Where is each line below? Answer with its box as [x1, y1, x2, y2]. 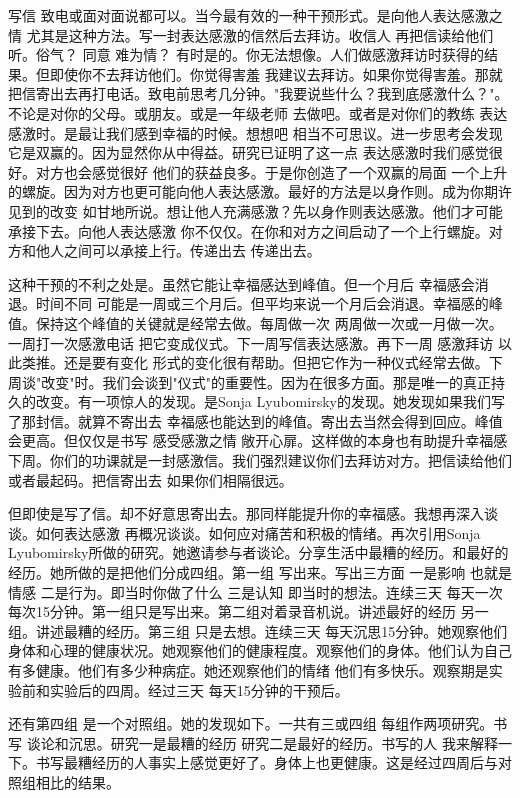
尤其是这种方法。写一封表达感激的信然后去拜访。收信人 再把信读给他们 [26, 24, 494, 45]
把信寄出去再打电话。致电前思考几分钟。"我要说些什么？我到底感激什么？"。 [8, 83, 509, 104]
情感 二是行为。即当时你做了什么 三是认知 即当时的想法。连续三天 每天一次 [8, 581, 503, 602]
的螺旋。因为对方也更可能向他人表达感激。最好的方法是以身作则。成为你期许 [8, 181, 512, 202]
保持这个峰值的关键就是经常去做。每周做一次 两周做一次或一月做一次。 [35, 312, 503, 333]
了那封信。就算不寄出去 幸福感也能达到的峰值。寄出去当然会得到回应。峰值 [8, 410, 503, 431]
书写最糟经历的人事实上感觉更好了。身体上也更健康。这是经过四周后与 [35, 752, 498, 773]
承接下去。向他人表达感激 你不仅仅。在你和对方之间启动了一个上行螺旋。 [8, 220, 489, 241]
